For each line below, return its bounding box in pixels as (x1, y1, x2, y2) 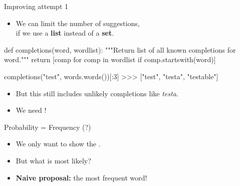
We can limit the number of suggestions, (16, 18, 140, 28)
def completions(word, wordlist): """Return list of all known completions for (4, 44, 236, 55)
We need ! (16, 105, 47, 115)
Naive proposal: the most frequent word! (16, 172, 147, 182)
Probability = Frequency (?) (4, 121, 91, 132)
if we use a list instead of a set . (16, 28, 114, 38)
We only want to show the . (16, 138, 101, 149)
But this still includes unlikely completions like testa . (16, 88, 178, 98)
